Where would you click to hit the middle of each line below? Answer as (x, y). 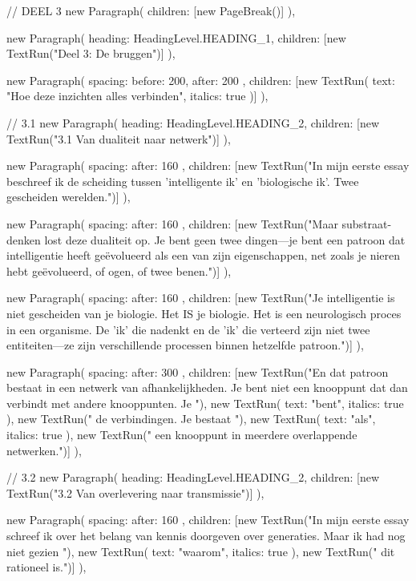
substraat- (367, 223)
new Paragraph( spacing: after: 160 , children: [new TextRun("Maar (172, 223)
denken (24, 239)
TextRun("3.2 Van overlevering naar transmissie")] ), (135, 492)
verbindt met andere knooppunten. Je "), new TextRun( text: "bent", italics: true (205, 403)
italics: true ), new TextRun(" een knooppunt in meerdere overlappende (182, 435)
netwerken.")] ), (44, 450)
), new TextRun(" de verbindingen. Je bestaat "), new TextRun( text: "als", (191, 419)
